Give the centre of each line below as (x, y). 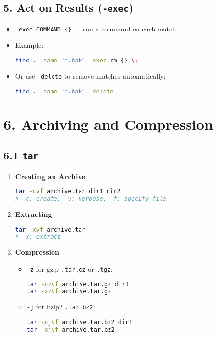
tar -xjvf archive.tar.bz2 (71, 329)
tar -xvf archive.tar (50, 230)
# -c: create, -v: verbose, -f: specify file (91, 199)
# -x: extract (38, 237)
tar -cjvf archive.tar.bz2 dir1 (80, 322)
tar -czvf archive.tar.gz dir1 (78, 284)
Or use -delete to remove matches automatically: (90, 76)
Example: (29, 45)
